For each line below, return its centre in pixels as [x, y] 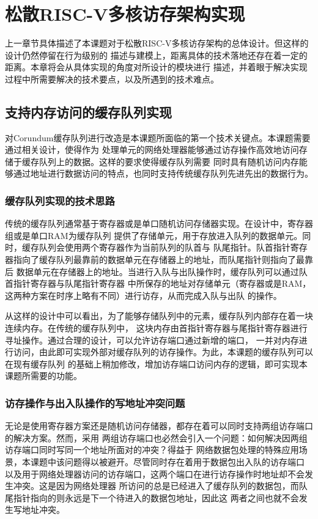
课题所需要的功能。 [43, 376]
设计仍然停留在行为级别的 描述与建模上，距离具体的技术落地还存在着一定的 [156, 55]
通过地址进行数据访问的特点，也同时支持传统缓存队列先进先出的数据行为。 [163, 173]
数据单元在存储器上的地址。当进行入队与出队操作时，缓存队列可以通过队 [162, 271]
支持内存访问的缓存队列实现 [88, 112]
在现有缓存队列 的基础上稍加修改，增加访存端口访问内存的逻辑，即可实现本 [156, 363]
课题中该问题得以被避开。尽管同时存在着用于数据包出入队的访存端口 [167, 462]
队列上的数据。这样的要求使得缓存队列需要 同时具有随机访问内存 [169, 161]
